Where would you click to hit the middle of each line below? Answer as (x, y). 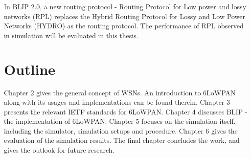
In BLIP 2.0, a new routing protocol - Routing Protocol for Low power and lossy (125, 6)
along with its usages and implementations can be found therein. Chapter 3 (117, 102)
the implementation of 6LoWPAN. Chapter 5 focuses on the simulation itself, (120, 121)
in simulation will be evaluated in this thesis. (71, 35)
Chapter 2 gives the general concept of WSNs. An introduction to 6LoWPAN (120, 92)
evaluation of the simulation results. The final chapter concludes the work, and (122, 140)
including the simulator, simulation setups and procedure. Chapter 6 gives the (121, 130)
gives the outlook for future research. (59, 150)
